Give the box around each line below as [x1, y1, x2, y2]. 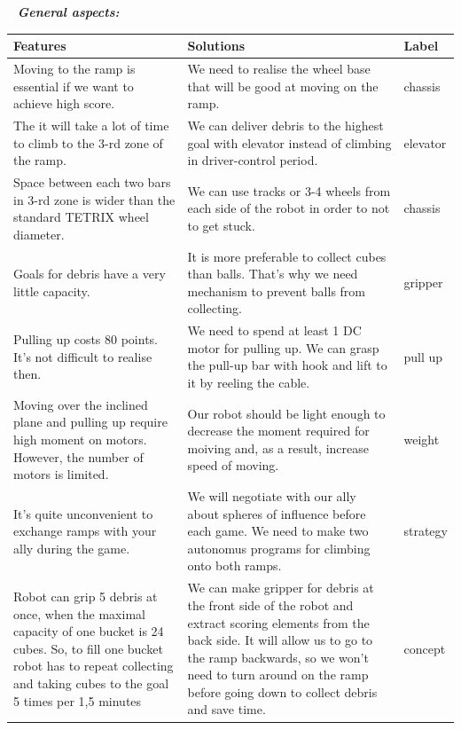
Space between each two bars [13, 173, 171, 191]
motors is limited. [13, 465, 109, 483]
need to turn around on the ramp [187, 665, 369, 684]
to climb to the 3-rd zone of [13, 133, 163, 152]
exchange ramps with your [13, 522, 157, 540]
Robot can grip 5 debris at [13, 587, 158, 606]
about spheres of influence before [187, 504, 366, 522]
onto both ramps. [187, 556, 282, 575]
